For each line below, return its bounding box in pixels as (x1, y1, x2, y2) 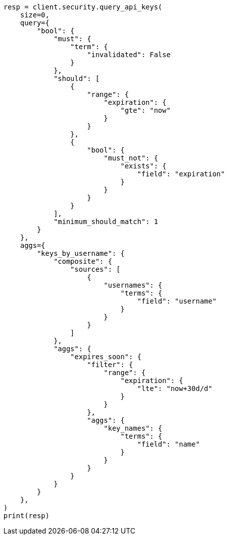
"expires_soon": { (70, 353, 142, 361)
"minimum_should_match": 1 (54, 218, 158, 226)
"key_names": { (104, 424, 163, 432)
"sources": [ (70, 265, 121, 273)
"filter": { (87, 361, 133, 369)
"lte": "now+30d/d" (137, 385, 213, 392)
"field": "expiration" (137, 170, 225, 178)
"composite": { (54, 257, 113, 265)
